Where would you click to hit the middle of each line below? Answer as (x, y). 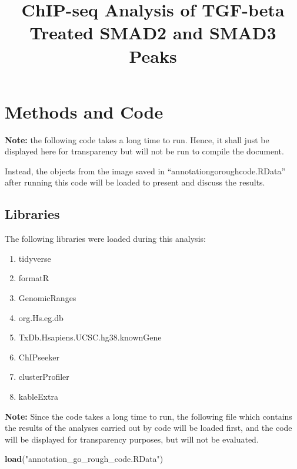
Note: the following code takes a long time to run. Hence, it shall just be (137, 139)
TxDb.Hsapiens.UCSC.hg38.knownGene (90, 337)
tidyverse (35, 258)
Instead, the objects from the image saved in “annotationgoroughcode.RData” (145, 171)
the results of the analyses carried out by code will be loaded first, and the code (148, 428)
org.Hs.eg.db (41, 317)
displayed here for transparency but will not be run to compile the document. (144, 151)
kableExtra (38, 397)
